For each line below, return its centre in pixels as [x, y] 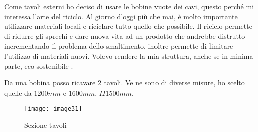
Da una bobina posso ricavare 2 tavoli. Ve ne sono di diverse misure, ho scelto [124, 83]
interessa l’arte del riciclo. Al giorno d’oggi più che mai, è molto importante [121, 16]
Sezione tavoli [45, 125]
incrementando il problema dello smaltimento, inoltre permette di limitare [119, 46]
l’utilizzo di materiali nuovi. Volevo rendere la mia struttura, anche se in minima [129, 55]
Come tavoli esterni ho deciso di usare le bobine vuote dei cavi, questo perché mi [129, 6]
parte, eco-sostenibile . [39, 65]
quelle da [18, 92]
